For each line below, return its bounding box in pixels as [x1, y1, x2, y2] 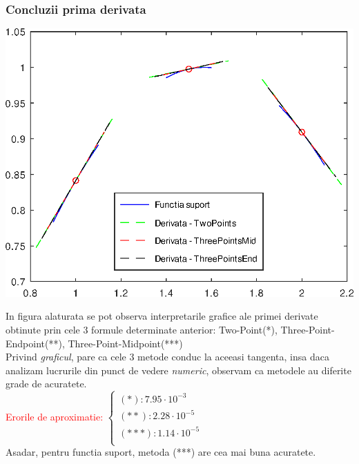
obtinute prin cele [6, 322, 80, 336]
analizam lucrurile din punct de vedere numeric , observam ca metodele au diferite [6, 362, 351, 377]
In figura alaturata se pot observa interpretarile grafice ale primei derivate [6, 309, 318, 323]
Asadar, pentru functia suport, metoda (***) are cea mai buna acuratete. [6, 445, 316, 459]
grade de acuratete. [6, 376, 87, 391]
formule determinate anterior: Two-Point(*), [91, 322, 278, 336]
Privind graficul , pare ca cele [6, 349, 126, 364]
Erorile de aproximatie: [6, 409, 104, 423]
